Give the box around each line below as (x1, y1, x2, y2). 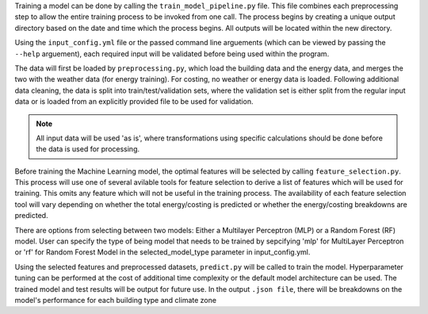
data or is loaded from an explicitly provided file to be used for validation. (14, 97, 254, 106)
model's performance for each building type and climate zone (14, 295, 217, 304)
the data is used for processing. (36, 144, 140, 154)
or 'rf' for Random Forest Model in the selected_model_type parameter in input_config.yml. (14, 247, 311, 257)
